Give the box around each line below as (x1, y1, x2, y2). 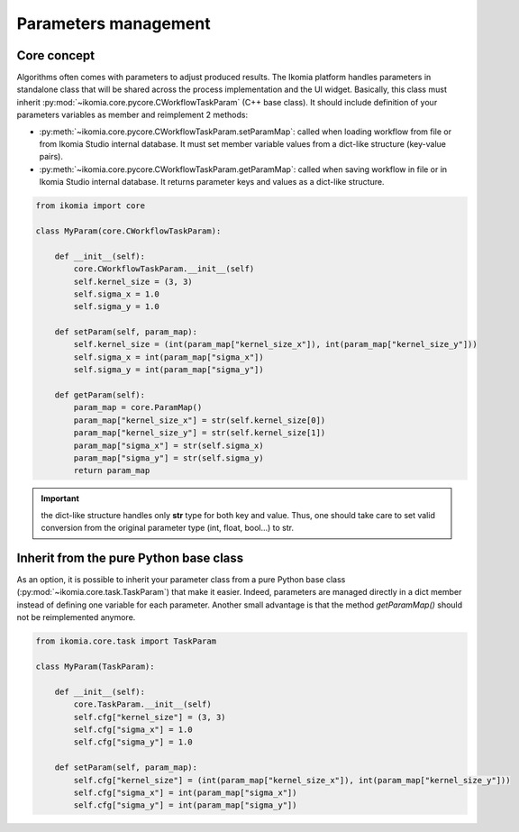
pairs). (39, 151, 63, 162)
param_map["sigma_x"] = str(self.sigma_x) (73, 440, 265, 451)
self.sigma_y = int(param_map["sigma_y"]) (73, 365, 265, 375)
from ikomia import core (35, 201, 146, 211)
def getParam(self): (54, 390, 146, 400)
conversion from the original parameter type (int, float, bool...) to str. (41, 523, 295, 534)
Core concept (16, 48, 96, 63)
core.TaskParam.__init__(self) (73, 699, 212, 709)
